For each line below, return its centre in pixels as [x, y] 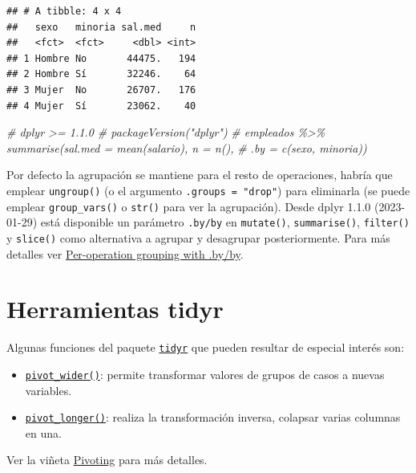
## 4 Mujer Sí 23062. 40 [101, 106]
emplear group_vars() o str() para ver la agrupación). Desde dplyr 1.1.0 [189, 206]
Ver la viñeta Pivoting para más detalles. [107, 460]
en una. [43, 432]
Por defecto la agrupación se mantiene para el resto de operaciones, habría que [200, 175]
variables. [48, 390]
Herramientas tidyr [115, 309]
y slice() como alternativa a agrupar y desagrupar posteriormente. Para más [198, 237]
